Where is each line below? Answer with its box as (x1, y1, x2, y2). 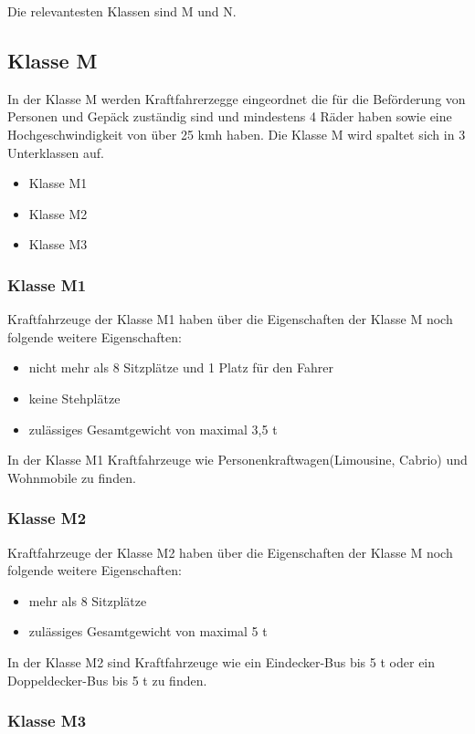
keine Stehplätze (28, 388, 121, 407)
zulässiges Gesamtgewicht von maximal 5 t (28, 622, 268, 641)
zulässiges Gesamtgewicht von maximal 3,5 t (28, 419, 278, 438)
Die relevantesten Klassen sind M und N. (7, 2, 237, 20)
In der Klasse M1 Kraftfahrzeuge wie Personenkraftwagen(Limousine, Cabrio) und (7, 450, 468, 469)
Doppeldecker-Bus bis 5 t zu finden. (7, 670, 207, 689)
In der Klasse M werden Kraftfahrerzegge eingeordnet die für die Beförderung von (7, 89, 466, 108)
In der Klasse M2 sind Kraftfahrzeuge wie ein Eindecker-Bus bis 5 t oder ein (7, 652, 436, 671)
